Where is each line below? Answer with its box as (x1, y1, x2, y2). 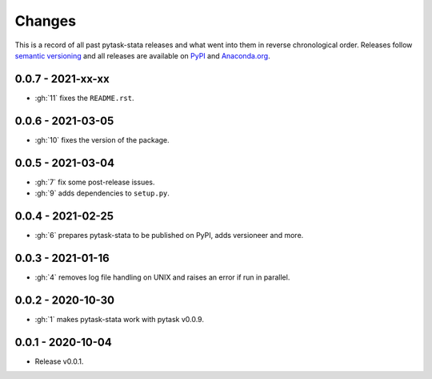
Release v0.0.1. (34, 357, 84, 366)
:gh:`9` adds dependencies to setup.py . (34, 188, 170, 198)
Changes (14, 12, 76, 30)
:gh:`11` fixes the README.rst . (34, 93, 134, 103)
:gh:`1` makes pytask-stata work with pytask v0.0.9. (34, 314, 204, 324)
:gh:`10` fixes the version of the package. (34, 135, 170, 144)
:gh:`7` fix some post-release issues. (34, 177, 155, 187)
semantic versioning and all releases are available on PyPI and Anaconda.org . (14, 50, 271, 60)
